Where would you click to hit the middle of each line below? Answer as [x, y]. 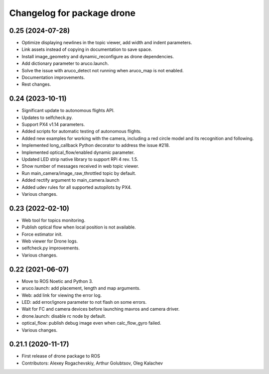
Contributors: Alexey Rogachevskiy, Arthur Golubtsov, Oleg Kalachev [92, 363]
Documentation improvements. [53, 78]
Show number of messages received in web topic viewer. [80, 166]
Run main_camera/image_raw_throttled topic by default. [79, 173]
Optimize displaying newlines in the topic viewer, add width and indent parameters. [107, 43]
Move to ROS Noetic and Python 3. [57, 281]
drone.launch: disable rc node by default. [64, 316]
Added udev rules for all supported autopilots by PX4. [77, 187]
